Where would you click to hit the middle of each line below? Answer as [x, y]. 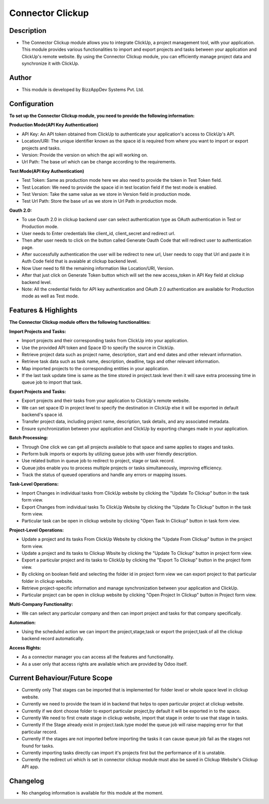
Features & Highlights [43, 311]
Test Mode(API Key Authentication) [47, 171]
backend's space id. [42, 415]
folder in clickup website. [47, 581]
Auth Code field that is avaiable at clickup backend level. [80, 261]
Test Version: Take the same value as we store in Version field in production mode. [106, 194]
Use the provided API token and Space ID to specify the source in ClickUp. [98, 347]
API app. [30, 767]
